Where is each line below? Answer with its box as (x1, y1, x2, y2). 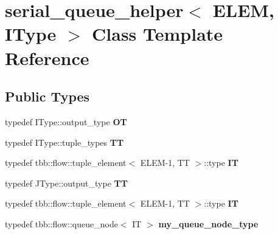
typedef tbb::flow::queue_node (5, 217, 118, 230)
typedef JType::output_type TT (5, 176, 128, 189)
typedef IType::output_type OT (5, 115, 127, 128)
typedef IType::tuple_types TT (5, 136, 124, 148)
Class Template (92, 21, 223, 46)
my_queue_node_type (158, 217, 259, 230)
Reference (5, 45, 89, 70)
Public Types (5, 87, 90, 106)
